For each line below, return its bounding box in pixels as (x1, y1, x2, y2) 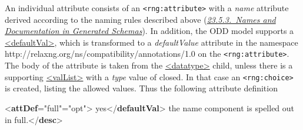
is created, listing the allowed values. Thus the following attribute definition (5, 82, 278, 94)
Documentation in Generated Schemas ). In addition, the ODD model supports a (5, 25, 294, 37)
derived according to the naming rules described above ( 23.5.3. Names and (5, 13, 276, 25)
